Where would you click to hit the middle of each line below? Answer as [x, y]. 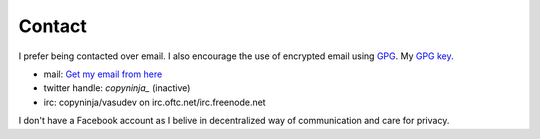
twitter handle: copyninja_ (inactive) [117, 88]
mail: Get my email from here [103, 74]
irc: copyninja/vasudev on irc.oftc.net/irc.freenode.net [154, 102]
